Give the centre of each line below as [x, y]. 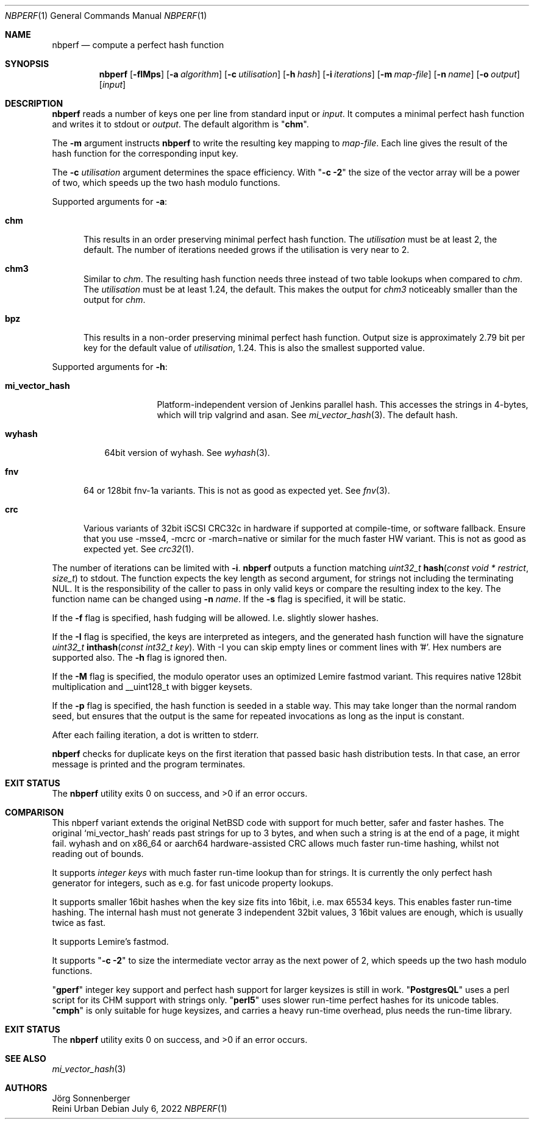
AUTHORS [26, 1088]
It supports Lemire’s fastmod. [110, 941]
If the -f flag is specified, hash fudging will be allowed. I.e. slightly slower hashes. [215, 618]
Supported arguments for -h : [110, 367]
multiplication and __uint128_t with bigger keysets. [152, 687]
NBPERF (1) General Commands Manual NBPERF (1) [106, 16]
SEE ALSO [26, 1058]
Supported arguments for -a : [110, 201]
